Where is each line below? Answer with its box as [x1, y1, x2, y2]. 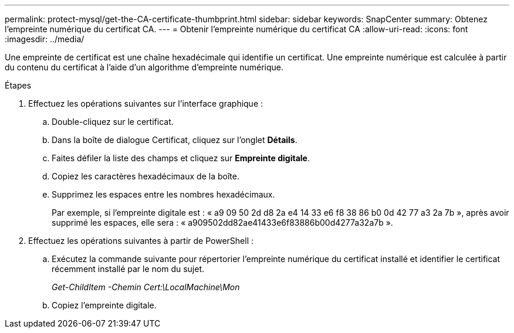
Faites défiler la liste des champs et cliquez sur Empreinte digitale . [52, 153, 310, 163]
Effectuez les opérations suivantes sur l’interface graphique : [28, 98, 263, 108]
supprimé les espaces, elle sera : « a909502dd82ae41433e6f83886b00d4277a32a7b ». [52, 218, 393, 227]
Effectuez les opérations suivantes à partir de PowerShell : [28, 236, 254, 246]
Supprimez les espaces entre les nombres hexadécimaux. [52, 189, 275, 199]
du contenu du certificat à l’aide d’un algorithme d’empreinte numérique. [5, 62, 283, 72]
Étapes [5, 80, 32, 90]
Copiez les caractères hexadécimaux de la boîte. [52, 171, 239, 181]
